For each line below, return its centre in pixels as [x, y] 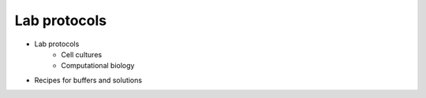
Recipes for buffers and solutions [88, 80]
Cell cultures [82, 54]
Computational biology [98, 66]
